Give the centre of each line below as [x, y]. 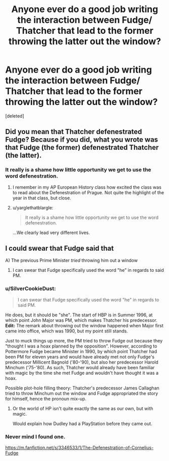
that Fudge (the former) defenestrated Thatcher [82, 148]
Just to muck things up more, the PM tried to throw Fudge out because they [84, 340]
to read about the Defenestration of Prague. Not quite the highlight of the [88, 192]
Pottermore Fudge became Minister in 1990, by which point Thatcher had [81, 351]
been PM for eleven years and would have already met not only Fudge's [80, 357]
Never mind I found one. [35, 436]
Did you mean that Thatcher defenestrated [74, 132]
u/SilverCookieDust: [31, 289]
